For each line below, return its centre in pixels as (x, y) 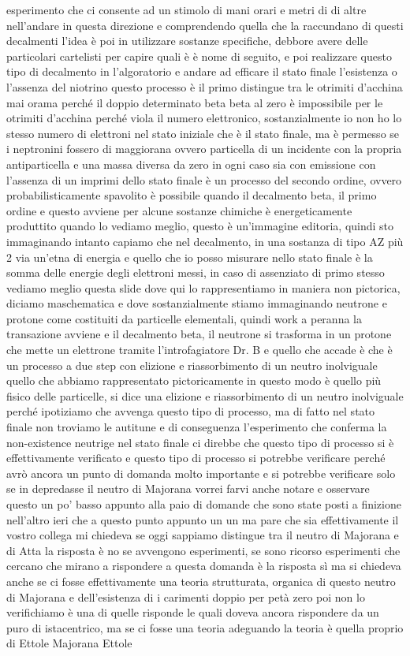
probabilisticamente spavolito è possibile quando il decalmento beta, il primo (192, 195)
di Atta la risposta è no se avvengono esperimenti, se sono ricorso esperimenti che (203, 550)
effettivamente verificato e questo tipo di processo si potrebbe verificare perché (196, 458)
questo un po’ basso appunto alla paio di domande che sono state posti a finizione (204, 504)
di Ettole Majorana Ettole (69, 643)
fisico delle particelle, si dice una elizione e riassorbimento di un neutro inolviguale (205, 395)
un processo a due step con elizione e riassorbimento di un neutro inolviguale (192, 365)
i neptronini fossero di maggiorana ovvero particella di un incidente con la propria (204, 149)
